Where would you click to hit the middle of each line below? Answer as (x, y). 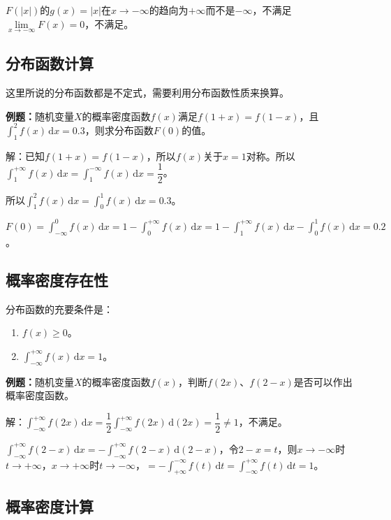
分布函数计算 (50, 63)
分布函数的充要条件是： (59, 309)
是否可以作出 (323, 381)
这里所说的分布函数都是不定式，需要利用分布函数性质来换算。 (147, 93)
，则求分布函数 (119, 130)
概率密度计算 (50, 506)
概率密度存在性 (57, 279)
